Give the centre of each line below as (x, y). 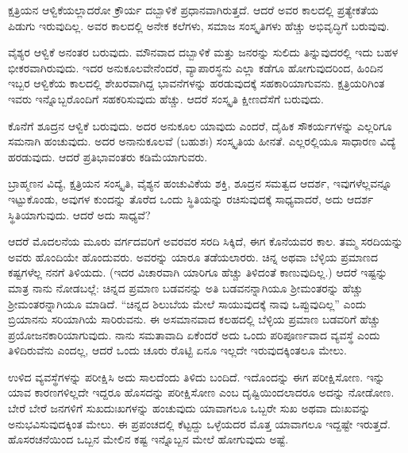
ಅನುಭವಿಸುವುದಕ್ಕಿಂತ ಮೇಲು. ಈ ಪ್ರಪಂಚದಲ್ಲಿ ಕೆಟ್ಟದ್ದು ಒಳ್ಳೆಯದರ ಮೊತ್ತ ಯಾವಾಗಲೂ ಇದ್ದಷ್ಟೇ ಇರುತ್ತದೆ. (199, 423)
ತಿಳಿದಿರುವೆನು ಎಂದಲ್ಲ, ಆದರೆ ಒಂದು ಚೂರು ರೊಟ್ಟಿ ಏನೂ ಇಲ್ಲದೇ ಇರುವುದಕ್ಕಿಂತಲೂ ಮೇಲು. (177, 350)
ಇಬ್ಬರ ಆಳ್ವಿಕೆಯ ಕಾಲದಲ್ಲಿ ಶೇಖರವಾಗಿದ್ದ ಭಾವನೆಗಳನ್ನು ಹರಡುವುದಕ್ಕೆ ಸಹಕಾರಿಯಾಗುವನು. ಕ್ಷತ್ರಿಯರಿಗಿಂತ (196, 83)
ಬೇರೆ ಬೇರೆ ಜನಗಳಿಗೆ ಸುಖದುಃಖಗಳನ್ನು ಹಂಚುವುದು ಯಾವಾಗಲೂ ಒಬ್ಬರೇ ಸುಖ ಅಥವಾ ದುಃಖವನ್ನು (189, 408)
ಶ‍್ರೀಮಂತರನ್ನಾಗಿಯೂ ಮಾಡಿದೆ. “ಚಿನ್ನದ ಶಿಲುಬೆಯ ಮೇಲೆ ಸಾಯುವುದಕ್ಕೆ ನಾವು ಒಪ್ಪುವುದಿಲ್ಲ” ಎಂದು (187, 303)
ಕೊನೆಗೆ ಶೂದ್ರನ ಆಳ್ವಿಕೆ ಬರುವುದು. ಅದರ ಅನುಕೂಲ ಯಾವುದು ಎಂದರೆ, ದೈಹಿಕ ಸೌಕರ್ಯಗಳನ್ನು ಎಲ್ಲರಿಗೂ (200, 125)
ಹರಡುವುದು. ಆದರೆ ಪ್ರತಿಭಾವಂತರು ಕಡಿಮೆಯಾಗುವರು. (108, 156)
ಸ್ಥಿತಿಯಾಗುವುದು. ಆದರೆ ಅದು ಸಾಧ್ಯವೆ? (79, 214)
